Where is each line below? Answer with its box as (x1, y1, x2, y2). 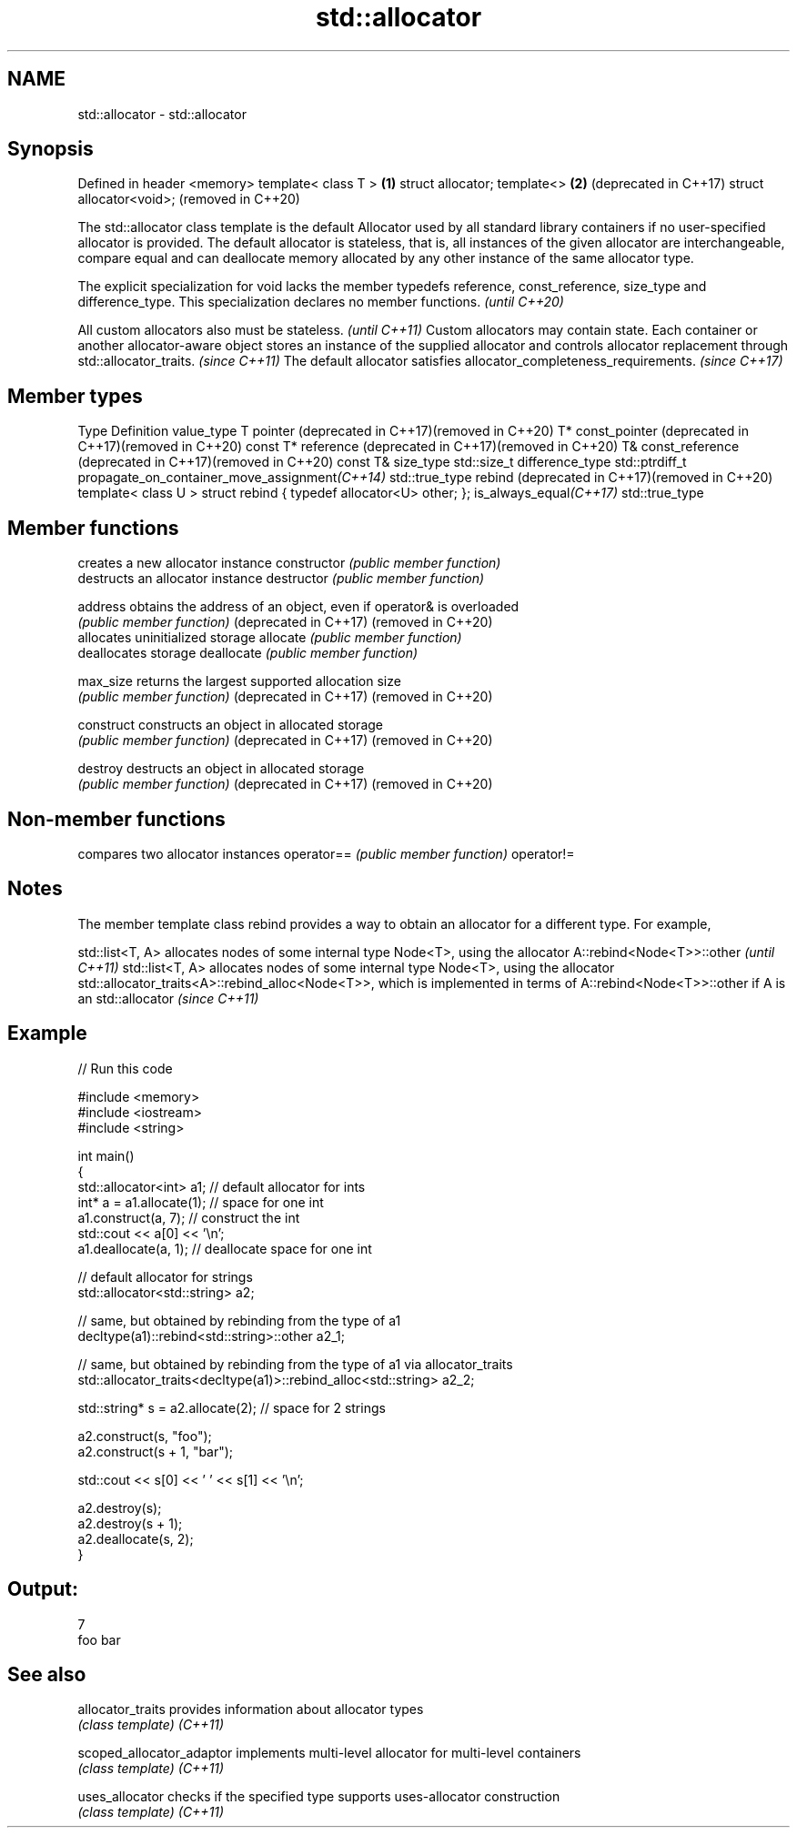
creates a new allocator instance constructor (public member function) (77, 555, 501, 571)
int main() (77, 1147, 135, 1164)
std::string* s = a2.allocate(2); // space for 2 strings (77, 1399, 386, 1416)
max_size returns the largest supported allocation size (77, 673, 401, 690)
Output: (7, 1578, 78, 1601)
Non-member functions (7, 807, 226, 831)
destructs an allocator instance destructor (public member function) (77, 570, 485, 587)
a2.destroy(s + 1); (77, 1515, 183, 1531)
